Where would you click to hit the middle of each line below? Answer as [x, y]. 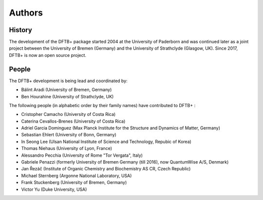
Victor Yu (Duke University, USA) [54, 189]
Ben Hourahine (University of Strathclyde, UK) [67, 96]
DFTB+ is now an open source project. [48, 55]
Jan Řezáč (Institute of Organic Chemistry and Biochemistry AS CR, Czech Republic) [106, 169]
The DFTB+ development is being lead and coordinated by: [68, 81]
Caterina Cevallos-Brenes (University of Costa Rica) [73, 121]
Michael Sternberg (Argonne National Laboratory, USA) [76, 176]
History [21, 30]
